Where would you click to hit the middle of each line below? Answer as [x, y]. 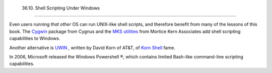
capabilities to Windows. [35, 38]
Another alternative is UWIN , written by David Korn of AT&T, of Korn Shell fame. [92, 47]
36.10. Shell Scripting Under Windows [61, 8]
